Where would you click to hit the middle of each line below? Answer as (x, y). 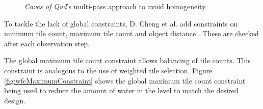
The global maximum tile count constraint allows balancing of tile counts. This (127, 60)
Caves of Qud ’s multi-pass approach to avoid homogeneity (115, 6)
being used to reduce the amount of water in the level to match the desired (121, 90)
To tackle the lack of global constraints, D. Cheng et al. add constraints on (121, 23)
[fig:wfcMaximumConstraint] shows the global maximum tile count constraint (125, 80)
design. (15, 100)
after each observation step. (47, 43)
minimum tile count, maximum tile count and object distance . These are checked (131, 33)
